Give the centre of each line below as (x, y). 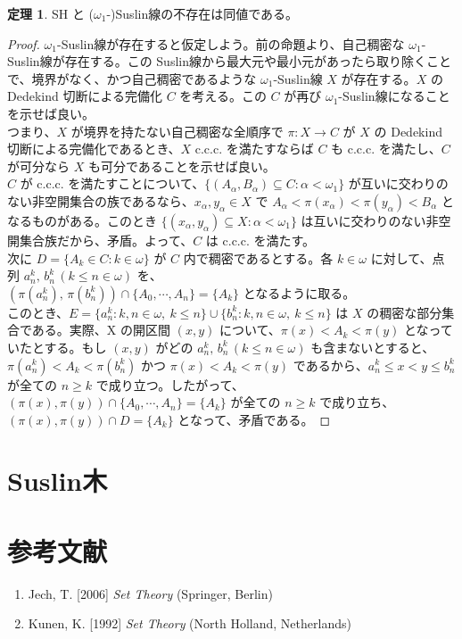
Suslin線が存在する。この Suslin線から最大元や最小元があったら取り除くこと (229, 61)
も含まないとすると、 (373, 347)
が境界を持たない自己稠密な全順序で (177, 131)
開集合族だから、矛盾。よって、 (100, 240)
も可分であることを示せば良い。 (181, 166)
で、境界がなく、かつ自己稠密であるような (132, 78)
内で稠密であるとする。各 (258, 257)
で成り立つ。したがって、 (170, 384)
